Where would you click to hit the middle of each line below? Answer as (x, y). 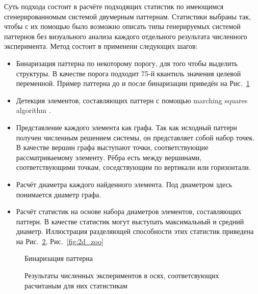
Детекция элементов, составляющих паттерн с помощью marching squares (132, 100)
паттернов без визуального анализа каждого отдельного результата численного (126, 36)
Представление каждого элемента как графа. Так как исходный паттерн (126, 127)
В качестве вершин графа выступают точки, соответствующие (112, 147)
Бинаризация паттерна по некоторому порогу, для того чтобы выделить (127, 63)
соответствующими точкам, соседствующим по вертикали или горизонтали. (133, 167)
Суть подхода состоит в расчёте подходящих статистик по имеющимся (114, 6)
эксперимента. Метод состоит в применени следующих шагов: (101, 46)
